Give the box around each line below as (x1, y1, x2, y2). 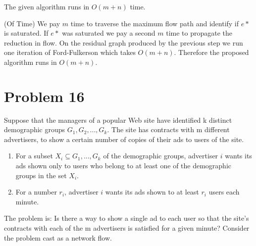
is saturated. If (4, 28, 49, 38)
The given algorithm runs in (4, 1, 90, 11)
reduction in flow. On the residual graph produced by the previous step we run (4, 37, 243, 48)
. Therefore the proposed (174, 47, 249, 57)
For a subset (15, 150, 53, 161)
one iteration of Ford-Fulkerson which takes (4, 47, 136, 57)
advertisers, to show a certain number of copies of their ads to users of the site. (4, 134, 244, 144)
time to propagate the (166, 28, 233, 38)
